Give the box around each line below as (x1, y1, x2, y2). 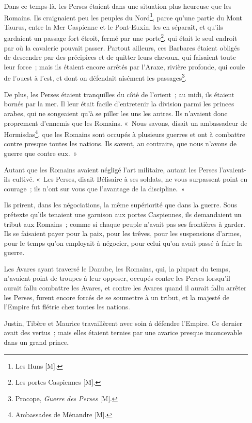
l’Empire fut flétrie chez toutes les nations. (4, 302, 130, 312)
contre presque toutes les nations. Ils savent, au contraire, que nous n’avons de (4, 138, 236, 149)
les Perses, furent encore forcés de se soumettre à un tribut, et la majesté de (4, 292, 230, 302)
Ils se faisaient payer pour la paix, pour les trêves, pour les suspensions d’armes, (4, 228, 241, 238)
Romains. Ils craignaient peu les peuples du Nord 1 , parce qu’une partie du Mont (4, 11, 242, 22)
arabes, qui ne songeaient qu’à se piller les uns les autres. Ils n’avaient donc (4, 108, 228, 118)
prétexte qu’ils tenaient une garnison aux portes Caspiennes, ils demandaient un (4, 209, 242, 219)
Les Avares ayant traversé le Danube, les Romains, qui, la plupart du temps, (4, 263, 230, 273)
